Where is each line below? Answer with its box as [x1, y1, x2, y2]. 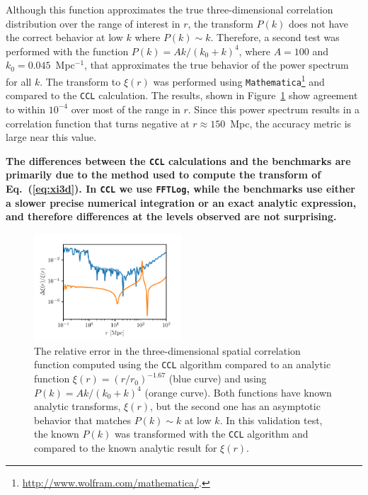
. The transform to [40, 74, 121, 89]
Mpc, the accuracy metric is [230, 115, 352, 130]
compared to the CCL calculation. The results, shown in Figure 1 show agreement [6, 88, 358, 103]
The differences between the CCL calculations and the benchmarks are [6, 153, 351, 168]
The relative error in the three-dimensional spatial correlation [34, 343, 301, 358]
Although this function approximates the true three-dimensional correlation [6, 2, 333, 16]
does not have [288, 16, 348, 30]
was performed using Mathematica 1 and [153, 72, 325, 89]
